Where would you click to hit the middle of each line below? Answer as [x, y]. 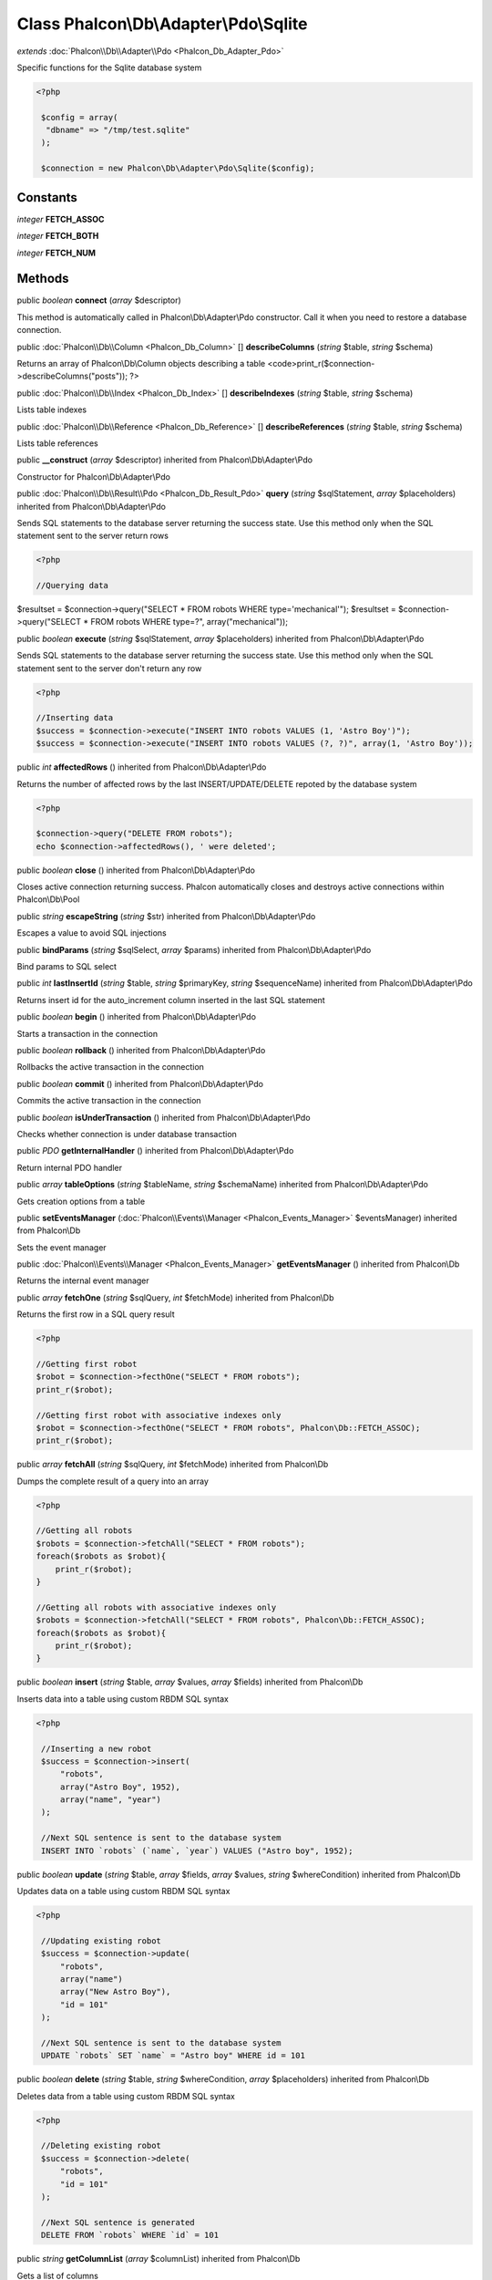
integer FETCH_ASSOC [61, 219]
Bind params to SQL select [67, 967]
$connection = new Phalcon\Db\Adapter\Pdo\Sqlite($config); [178, 168]
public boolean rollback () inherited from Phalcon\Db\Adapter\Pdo [141, 1050]
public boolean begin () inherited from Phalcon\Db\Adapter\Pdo [137, 1017]
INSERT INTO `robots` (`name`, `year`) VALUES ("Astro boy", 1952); [197, 1850]
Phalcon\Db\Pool [48, 899]
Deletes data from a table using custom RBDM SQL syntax [126, 2096]
